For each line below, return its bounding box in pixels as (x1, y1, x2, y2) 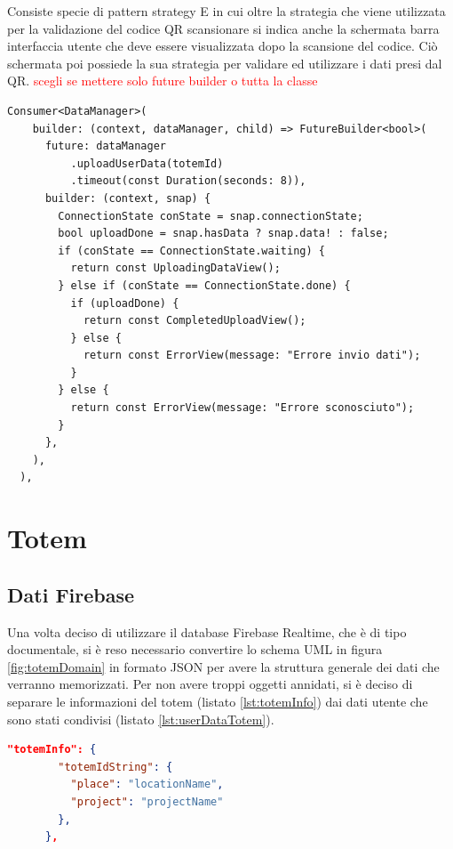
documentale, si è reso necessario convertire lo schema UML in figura (7, 640, 383, 659)
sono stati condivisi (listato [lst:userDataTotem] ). (7, 709, 274, 728)
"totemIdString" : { (58, 760, 173, 773)
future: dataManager (44, 140, 166, 153)
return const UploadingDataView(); (70, 262, 281, 275)
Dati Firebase (7, 580, 135, 608)
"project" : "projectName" (70, 795, 224, 808)
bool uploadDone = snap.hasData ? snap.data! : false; (58, 227, 389, 240)
